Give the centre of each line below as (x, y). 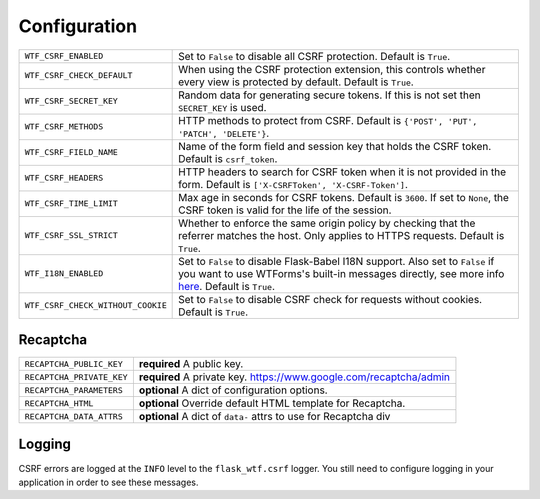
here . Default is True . (226, 286)
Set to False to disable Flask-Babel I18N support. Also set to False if (336, 261)
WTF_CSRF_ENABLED (64, 56)
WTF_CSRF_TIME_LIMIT (71, 203)
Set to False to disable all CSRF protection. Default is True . (314, 56)
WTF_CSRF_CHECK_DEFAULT (78, 75)
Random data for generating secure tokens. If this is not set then (329, 95)
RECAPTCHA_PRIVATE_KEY (76, 376)
